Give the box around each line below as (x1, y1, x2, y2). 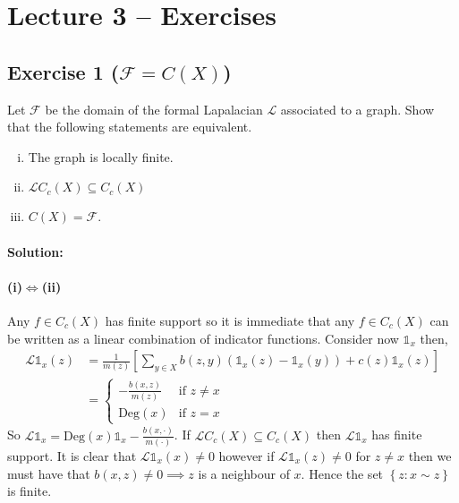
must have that (7, 464, 90, 482)
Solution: (7, 242, 64, 260)
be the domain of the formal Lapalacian (45, 99, 263, 118)
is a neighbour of (198, 464, 290, 482)
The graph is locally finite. (28, 147, 174, 166)
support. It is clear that (7, 447, 137, 465)
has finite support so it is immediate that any (105, 311, 355, 329)
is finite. (7, 482, 52, 500)
